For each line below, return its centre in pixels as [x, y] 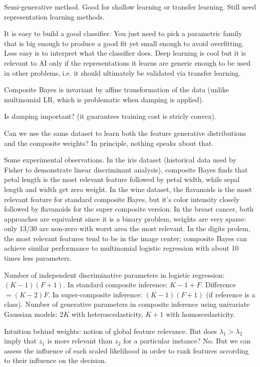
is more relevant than [80, 341]
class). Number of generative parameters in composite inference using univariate [127, 304]
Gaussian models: [31, 314]
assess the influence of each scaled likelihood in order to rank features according [126, 350]
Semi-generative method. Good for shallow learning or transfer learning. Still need [130, 7]
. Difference [218, 285]
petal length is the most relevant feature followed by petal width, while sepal [122, 179]
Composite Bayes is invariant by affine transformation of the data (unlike [116, 89]
